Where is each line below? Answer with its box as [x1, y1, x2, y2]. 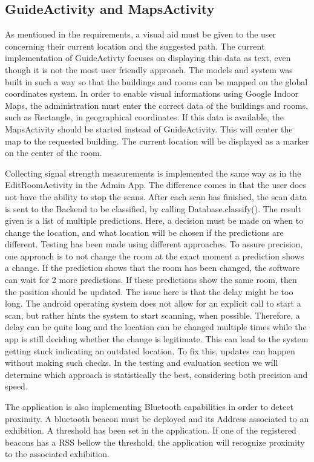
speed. [5, 380, 28, 392]
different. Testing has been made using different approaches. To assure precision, [5, 238, 303, 250]
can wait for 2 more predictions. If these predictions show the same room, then [5, 273, 297, 286]
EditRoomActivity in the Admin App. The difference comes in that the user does [5, 178, 307, 191]
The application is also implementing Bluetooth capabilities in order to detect [5, 400, 293, 413]
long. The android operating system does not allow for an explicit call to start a [5, 297, 301, 310]
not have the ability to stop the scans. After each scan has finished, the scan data [5, 190, 307, 203]
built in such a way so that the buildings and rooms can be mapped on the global [5, 75, 308, 88]
